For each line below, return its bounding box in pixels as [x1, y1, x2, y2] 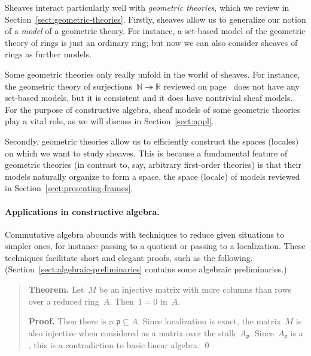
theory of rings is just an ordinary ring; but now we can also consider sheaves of [5, 36, 298, 48]
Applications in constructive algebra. [5, 205, 160, 217]
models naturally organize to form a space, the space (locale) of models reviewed [5, 170, 300, 182]
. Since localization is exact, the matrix [138, 315, 281, 327]
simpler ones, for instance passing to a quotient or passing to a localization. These [5, 240, 306, 252]
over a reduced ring [28, 294, 99, 307]
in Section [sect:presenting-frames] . [5, 182, 133, 194]
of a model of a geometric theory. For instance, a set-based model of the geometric [5, 24, 306, 37]
